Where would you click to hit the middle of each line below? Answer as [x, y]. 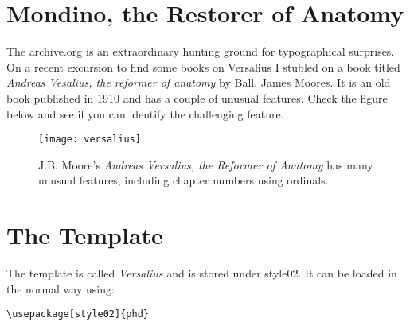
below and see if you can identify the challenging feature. [145, 113]
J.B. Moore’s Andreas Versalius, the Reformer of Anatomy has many [206, 164]
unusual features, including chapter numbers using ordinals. [184, 180]
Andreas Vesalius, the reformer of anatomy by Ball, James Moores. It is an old [199, 82]
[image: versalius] [90, 140]
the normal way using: [61, 288]
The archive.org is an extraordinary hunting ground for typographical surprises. [201, 51]
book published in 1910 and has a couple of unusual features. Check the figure [197, 97]
